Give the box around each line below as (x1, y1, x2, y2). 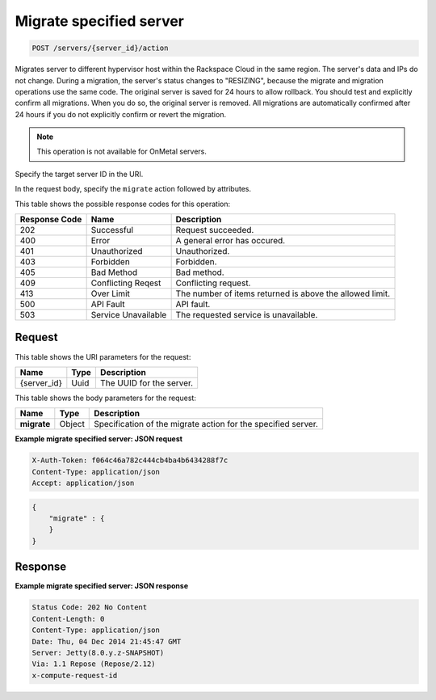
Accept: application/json (31, 479, 135, 488)
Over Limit (90, 288, 131, 299)
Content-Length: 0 (31, 614, 105, 623)
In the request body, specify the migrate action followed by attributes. (15, 184, 252, 194)
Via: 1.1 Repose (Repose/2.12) (31, 660, 157, 668)
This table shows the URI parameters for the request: (15, 352, 191, 361)
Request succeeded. (175, 225, 254, 236)
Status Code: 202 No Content (31, 603, 148, 612)
